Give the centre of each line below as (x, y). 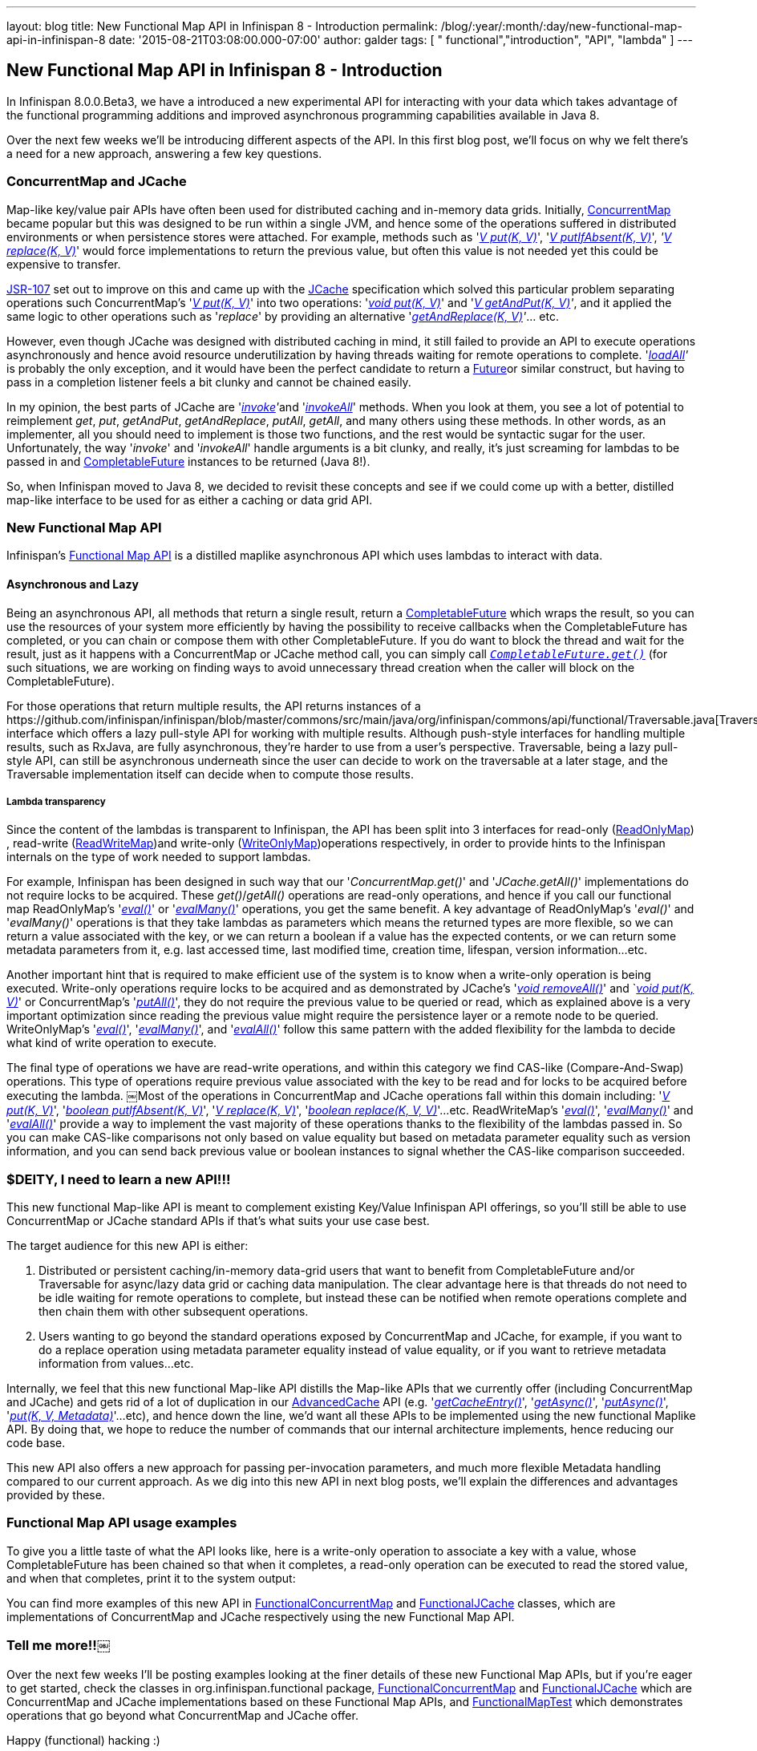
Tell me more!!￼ (59, 1646)
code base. (36, 1443)
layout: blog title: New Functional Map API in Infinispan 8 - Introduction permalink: (222, 26)
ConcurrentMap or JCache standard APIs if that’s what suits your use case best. (218, 1221)
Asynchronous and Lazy (73, 584)
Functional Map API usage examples (122, 1523)
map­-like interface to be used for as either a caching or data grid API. (190, 499)
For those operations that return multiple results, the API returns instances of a (214, 706)
